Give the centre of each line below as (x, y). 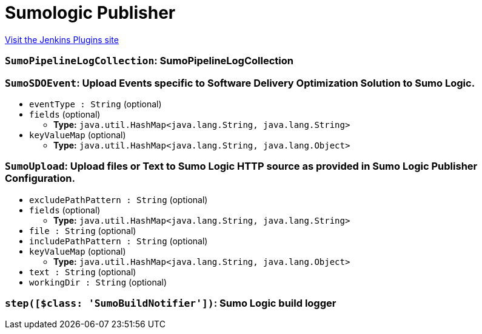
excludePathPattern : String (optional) (119, 199)
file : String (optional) (83, 230)
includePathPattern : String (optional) (119, 241)
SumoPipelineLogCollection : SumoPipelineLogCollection (149, 61)
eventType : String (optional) (95, 104)
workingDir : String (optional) (98, 282)
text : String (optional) (83, 272)
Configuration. (40, 179)
